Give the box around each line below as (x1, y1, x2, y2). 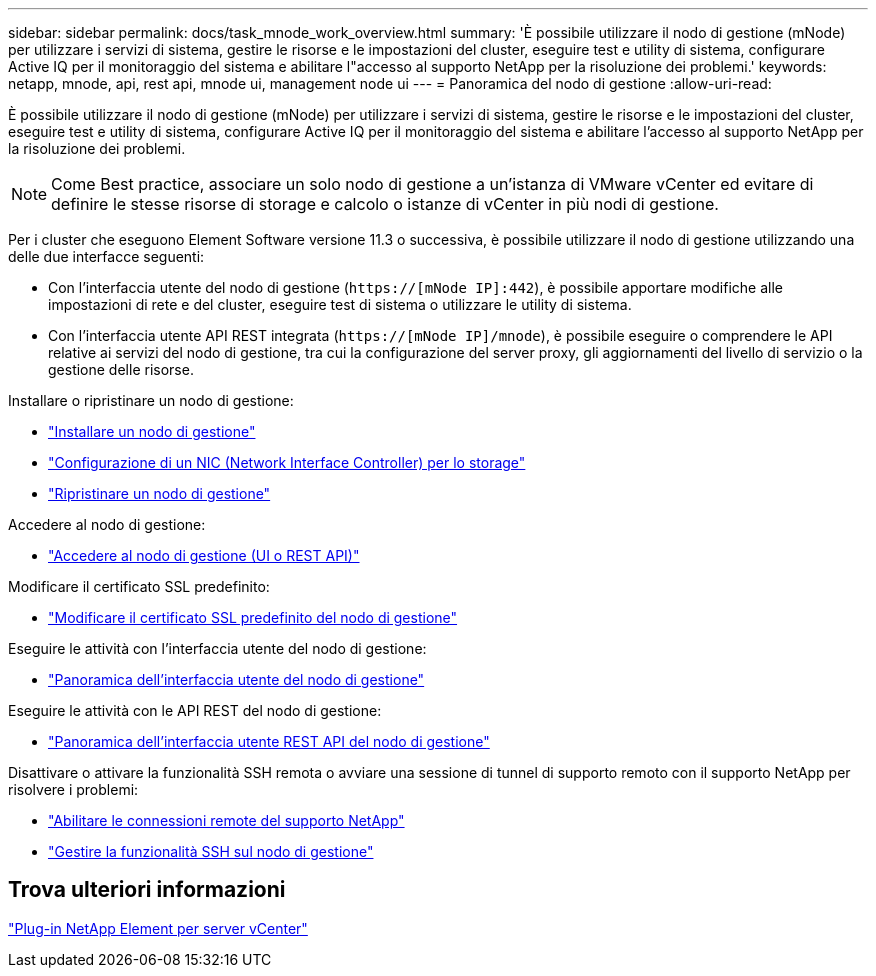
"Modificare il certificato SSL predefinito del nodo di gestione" (48, 609, 458, 626)
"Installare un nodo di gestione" (48, 423, 256, 440)
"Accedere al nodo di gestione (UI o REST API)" (48, 547, 360, 564)
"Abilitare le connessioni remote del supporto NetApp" (48, 812, 405, 829)
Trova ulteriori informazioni (8, 877, 286, 903)
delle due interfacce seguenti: (8, 248, 205, 265)
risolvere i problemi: (8, 781, 139, 798)
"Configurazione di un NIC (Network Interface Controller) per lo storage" (48, 454, 526, 471)
